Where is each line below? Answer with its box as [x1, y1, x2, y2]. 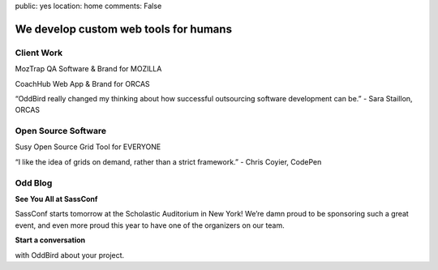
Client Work [15, 47, 63, 58]
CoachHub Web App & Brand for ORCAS [15, 79, 150, 88]
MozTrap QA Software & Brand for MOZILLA [15, 64, 162, 74]
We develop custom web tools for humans [15, 22, 233, 36]
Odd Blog [15, 177, 53, 188]
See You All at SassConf [15, 195, 98, 204]
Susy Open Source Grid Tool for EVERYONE [15, 142, 161, 152]
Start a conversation [15, 235, 86, 245]
